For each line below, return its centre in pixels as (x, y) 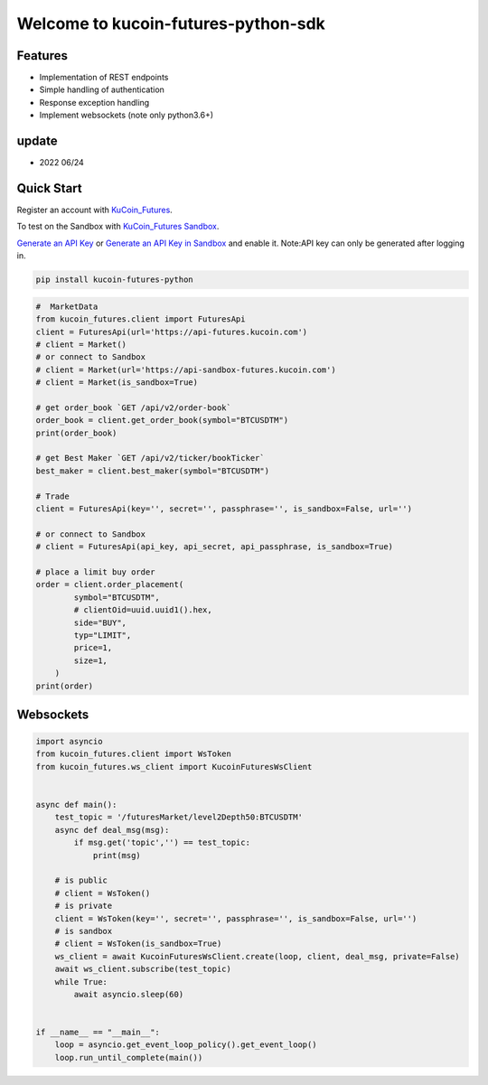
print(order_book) (76, 433)
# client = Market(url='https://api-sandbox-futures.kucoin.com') (186, 369)
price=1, (93, 648)
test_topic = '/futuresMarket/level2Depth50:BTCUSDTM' (178, 817)
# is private (84, 906)
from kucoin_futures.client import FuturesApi (141, 319)
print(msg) (117, 855)
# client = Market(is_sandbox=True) (117, 383)
